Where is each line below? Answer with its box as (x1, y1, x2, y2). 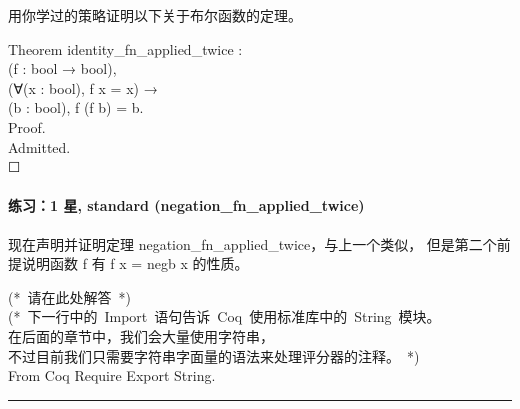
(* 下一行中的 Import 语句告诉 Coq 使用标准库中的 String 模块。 (8, 306, 441, 327)
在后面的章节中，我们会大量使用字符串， (8, 325, 274, 346)
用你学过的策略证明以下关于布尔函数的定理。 (8, 5, 302, 25)
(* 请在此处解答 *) (8, 286, 131, 307)
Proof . (8, 116, 46, 137)
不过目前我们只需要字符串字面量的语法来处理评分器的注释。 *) (8, 345, 420, 366)
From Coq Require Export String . (8, 365, 216, 386)
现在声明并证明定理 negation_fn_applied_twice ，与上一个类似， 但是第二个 (8, 233, 497, 254)
